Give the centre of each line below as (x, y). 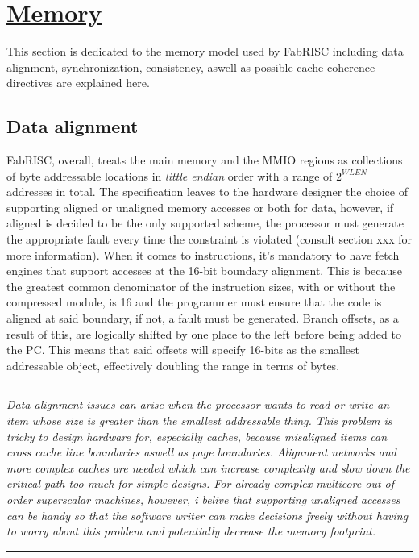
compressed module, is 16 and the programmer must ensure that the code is (194, 302)
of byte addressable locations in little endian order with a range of (170, 175)
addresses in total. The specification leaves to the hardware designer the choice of (207, 192)
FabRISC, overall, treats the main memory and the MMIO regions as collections (205, 160)
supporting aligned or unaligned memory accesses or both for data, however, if (200, 207)
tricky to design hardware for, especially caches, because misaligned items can (197, 436)
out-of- (382, 483)
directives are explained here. (78, 83)
